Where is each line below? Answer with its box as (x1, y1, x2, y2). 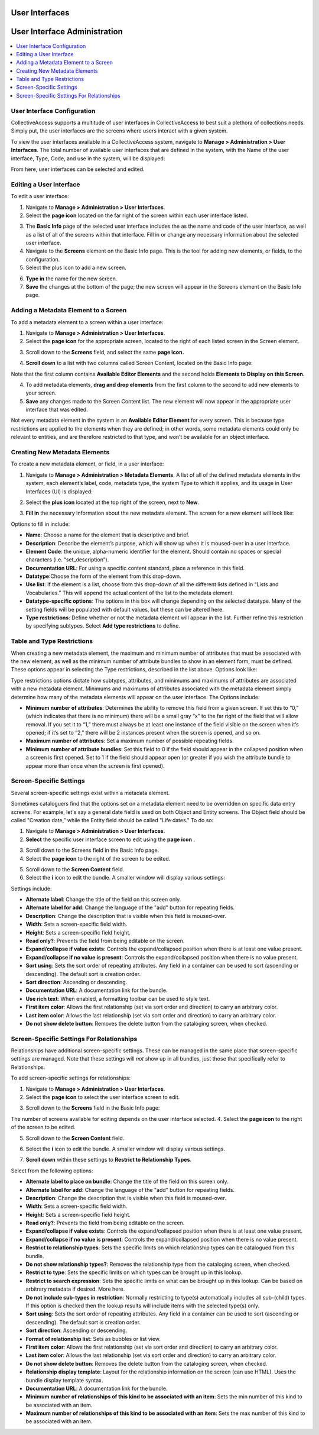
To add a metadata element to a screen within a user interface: (11, 318, 164, 325)
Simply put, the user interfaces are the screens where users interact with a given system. (11, 127, 228, 134)
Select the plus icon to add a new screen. (25, 264, 126, 272)
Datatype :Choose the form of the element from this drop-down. (25, 573, 181, 580)
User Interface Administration (11, 27, 123, 37)
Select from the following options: (11, 1167, 93, 1174)
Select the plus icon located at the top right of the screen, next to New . (25, 499, 200, 506)
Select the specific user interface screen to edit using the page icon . (25, 836, 195, 843)
